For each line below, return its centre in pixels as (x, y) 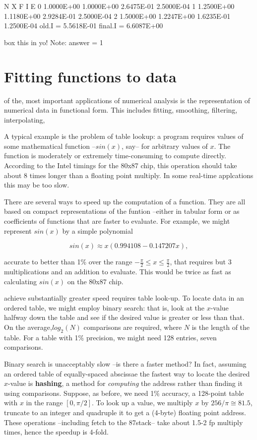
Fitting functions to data (90, 76)
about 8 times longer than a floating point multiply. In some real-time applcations (129, 175)
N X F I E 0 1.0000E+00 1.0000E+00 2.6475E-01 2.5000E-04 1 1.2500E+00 (119, 6)
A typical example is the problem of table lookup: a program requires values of (124, 136)
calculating (21, 281)
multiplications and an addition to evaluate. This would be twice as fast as (118, 272)
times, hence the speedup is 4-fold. (56, 432)
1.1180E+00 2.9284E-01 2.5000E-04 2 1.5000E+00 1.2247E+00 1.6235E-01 (117, 16)
